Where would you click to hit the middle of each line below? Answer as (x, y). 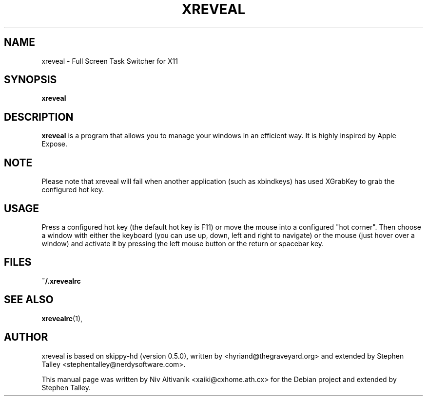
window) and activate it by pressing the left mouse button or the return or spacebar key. (183, 243)
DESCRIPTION (39, 117)
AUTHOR (26, 337)
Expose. (54, 144)
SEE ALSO (29, 300)
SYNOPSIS (30, 80)
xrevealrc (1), (62, 318)
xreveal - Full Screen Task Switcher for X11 (110, 61)
